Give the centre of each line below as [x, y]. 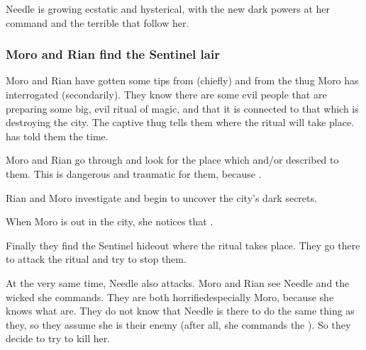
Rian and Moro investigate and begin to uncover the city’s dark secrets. [161, 197]
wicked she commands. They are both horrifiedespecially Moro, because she [170, 297]
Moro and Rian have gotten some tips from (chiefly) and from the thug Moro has [182, 80]
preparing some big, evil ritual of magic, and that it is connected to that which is [182, 108]
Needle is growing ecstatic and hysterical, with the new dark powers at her [168, 9]
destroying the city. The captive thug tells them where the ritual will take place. [180, 122]
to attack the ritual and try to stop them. [96, 259]
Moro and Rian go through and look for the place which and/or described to [172, 160]
